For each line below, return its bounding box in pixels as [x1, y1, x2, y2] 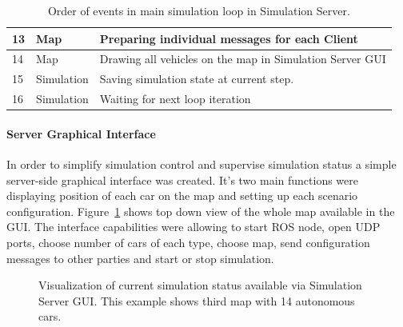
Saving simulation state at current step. [99, 70, 294, 87]
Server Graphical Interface [6, 125, 156, 142]
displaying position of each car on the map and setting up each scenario [6, 187, 358, 204]
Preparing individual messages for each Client [99, 30, 358, 46]
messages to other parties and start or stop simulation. [6, 249, 274, 266]
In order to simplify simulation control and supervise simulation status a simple [6, 156, 397, 173]
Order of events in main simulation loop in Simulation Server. [47, 2, 350, 18]
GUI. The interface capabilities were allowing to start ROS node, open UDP [6, 218, 381, 235]
